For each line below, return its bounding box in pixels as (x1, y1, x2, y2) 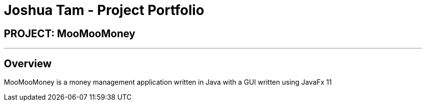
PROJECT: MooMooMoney (4, 27, 136, 40)
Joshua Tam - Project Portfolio (4, 2, 204, 18)
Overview (4, 57, 52, 70)
